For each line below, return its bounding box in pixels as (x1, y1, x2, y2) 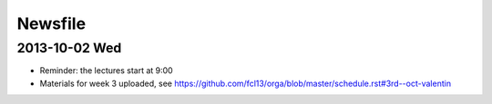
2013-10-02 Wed (16, 40, 122, 56)
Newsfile (16, 14, 87, 33)
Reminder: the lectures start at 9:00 (39, 65, 173, 76)
